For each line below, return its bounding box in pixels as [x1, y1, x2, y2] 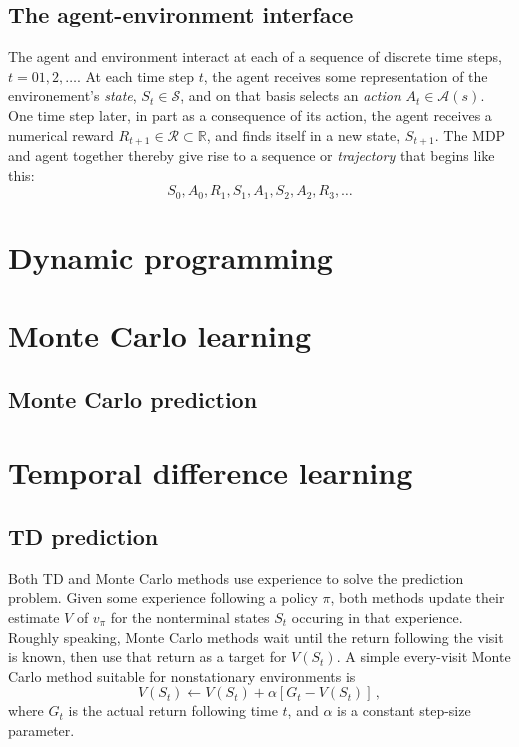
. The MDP [434, 124, 506, 145]
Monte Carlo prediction [8, 383, 258, 414]
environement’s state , [8, 85, 137, 106]
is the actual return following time [68, 700, 278, 721]
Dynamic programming [8, 236, 333, 277]
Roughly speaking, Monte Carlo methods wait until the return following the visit [8, 626, 504, 647]
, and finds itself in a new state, [206, 124, 401, 145]
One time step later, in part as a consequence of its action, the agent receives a [8, 104, 492, 125]
